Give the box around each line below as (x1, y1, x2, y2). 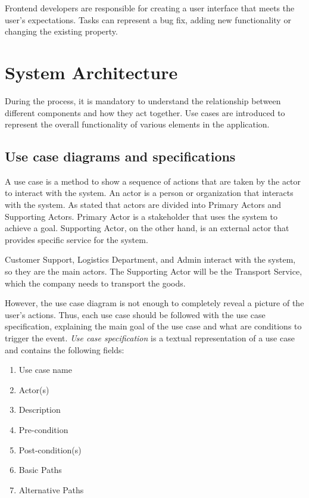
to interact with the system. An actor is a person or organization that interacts (5, 186, 294, 199)
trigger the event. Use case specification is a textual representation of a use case (5, 332, 295, 344)
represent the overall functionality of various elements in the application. (5, 118, 270, 130)
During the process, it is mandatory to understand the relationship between (5, 94, 281, 107)
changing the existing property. (5, 25, 118, 38)
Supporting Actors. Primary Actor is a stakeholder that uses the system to (5, 210, 277, 222)
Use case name (18, 363, 72, 376)
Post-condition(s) (18, 443, 82, 456)
